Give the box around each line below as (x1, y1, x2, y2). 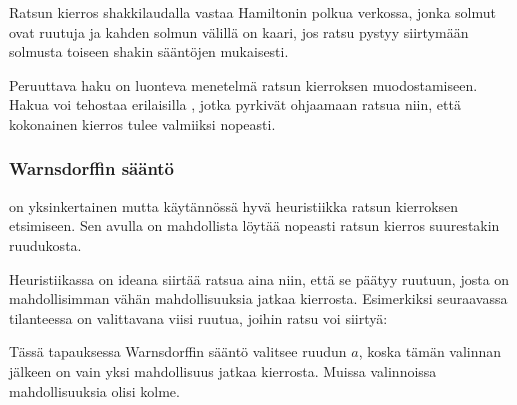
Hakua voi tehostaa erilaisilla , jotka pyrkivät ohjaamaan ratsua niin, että (9, 94, 461, 115)
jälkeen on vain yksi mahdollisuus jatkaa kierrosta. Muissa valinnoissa (9, 360, 437, 381)
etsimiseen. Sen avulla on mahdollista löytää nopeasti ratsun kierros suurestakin (9, 215, 500, 236)
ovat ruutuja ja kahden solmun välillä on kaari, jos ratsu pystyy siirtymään (9, 21, 469, 42)
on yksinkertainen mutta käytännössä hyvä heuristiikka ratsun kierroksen (9, 195, 459, 216)
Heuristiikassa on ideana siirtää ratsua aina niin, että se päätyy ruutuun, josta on (9, 268, 510, 289)
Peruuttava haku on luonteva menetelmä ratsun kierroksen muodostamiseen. (9, 74, 478, 95)
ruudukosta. (9, 234, 82, 255)
